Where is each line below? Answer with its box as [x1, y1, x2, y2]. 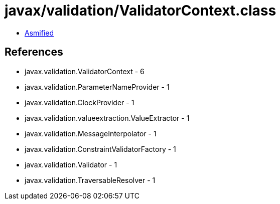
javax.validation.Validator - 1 [25, 160, 117, 169]
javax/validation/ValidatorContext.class [5, 2, 276, 19]
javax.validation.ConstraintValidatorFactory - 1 [25, 144, 176, 153]
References [5, 46, 63, 59]
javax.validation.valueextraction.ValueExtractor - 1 [25, 113, 190, 122]
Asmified [25, 28, 54, 37]
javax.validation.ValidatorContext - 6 [25, 67, 145, 76]
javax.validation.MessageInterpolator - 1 [25, 129, 157, 138]
